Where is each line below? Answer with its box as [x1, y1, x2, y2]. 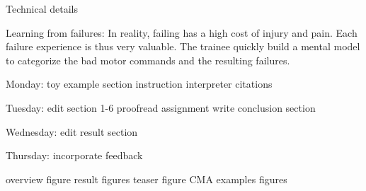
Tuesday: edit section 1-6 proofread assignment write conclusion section [6, 100, 316, 115]
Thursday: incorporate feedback [6, 148, 143, 163]
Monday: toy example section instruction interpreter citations [6, 76, 273, 91]
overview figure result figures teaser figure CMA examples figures [6, 171, 287, 186]
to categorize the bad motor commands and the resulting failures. [6, 52, 290, 67]
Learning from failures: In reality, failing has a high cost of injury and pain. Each [6, 25, 358, 40]
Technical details [6, 1, 78, 16]
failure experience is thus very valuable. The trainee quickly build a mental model [6, 39, 360, 54]
